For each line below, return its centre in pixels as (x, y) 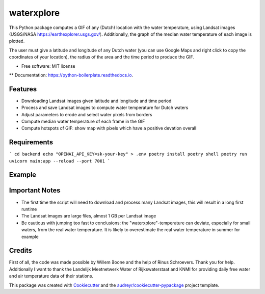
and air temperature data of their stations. (51, 276)
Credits (21, 251)
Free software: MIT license (48, 66)
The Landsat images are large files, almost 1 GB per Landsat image (89, 216)
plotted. (17, 41)
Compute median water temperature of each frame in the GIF (83, 121)
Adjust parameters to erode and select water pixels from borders (87, 114)
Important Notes (35, 191)
